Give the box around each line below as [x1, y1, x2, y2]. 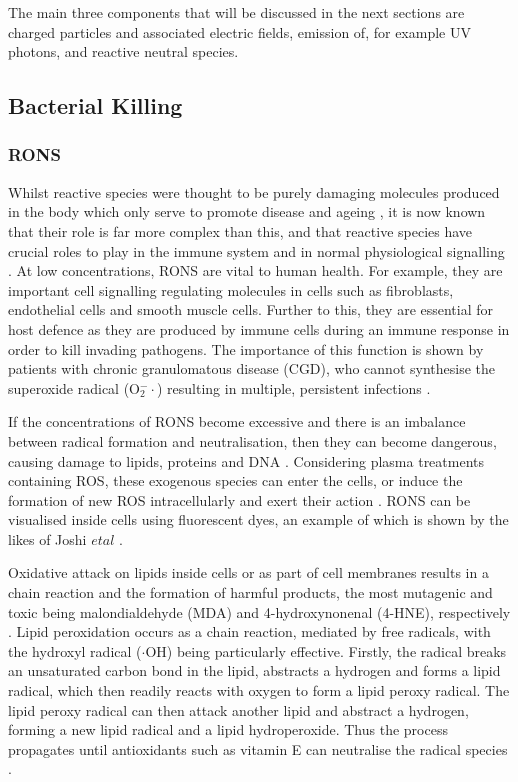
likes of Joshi [8, 528, 87, 549]
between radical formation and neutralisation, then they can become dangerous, [8, 430, 497, 451]
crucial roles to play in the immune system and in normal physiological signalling [8, 240, 505, 261]
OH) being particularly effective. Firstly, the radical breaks [145, 640, 507, 661]
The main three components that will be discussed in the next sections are [8, 2, 465, 22]
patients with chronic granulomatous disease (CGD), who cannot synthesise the [8, 358, 496, 379]
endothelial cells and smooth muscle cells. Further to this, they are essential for [8, 299, 494, 320]
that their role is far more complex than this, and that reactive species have [8, 220, 473, 241]
